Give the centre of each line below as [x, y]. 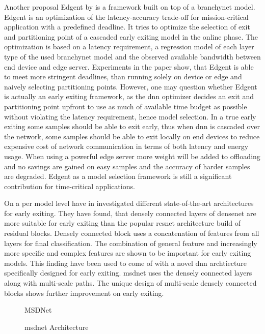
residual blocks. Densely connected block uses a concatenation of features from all [132, 233]
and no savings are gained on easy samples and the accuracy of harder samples [127, 166]
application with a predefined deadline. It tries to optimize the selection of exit [127, 27]
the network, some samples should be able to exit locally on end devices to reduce [132, 136]
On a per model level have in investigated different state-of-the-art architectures [129, 203]
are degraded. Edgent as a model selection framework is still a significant [118, 176]
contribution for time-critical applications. [70, 186]
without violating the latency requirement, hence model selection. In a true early [130, 116]
